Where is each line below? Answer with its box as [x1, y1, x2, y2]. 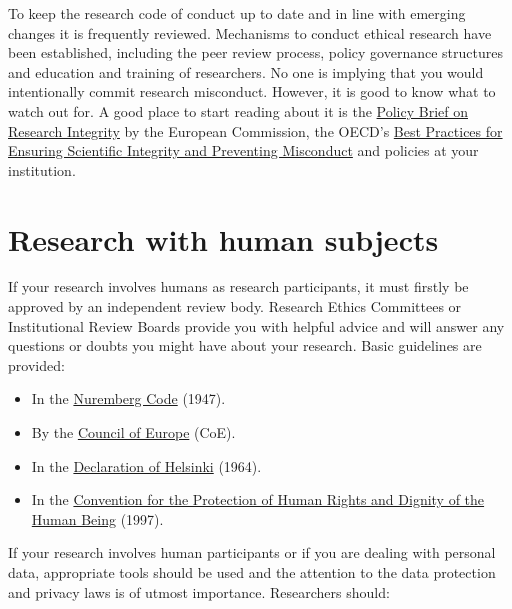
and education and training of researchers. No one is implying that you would [8, 61, 484, 82]
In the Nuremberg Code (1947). [31, 388, 226, 409]
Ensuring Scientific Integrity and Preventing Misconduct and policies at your [8, 140, 479, 161]
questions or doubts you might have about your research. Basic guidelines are [8, 335, 482, 356]
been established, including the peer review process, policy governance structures [8, 42, 503, 63]
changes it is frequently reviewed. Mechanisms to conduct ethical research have [8, 22, 492, 43]
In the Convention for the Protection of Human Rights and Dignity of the [31, 489, 485, 510]
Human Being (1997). [31, 508, 164, 529]
